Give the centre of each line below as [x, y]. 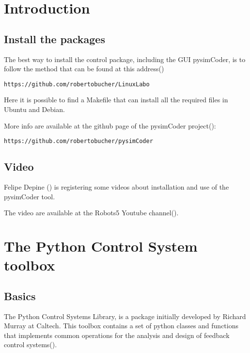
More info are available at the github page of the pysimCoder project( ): [110, 125]
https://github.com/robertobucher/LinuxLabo [77, 84]
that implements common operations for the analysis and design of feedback [117, 335]
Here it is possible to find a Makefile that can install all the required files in [116, 100]
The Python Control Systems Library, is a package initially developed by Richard [125, 316]
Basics [20, 296]
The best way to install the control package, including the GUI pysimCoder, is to [125, 59]
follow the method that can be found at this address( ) [84, 69]
